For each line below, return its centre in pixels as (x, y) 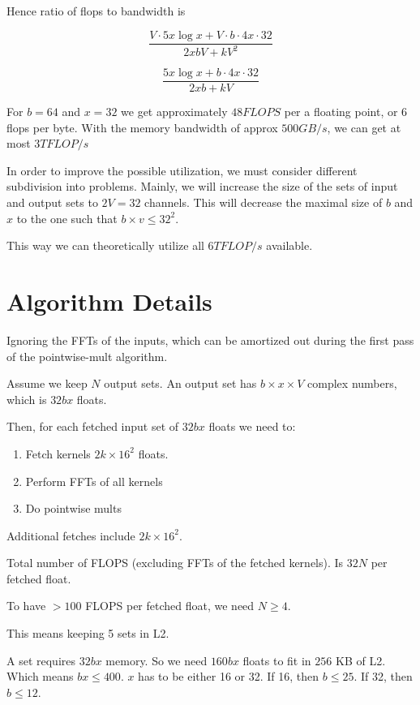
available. (289, 245)
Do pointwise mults (73, 508)
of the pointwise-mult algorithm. (87, 356)
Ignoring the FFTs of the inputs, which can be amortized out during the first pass (210, 340)
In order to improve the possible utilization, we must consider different (182, 170)
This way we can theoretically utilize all (105, 245)
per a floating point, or (341, 112)
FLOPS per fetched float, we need (170, 606)
